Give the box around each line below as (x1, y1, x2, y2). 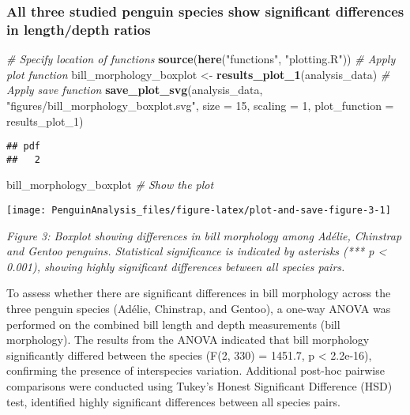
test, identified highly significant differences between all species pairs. (6, 393, 340, 409)
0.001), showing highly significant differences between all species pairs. (6, 258, 345, 274)
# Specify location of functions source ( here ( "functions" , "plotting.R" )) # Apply (6, 51, 396, 67)
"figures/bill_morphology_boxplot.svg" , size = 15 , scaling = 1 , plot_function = (6, 96, 394, 113)
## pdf (6, 141, 40, 153)
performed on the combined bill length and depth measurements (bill (6, 315, 340, 332)
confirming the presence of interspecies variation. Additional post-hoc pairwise (6, 362, 385, 379)
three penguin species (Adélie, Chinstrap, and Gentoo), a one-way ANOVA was (6, 300, 391, 317)
